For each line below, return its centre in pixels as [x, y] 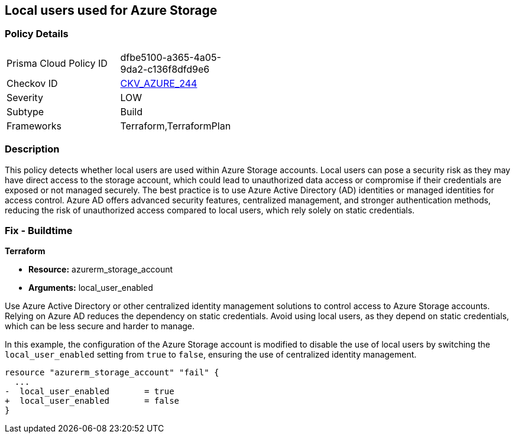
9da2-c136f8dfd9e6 [165, 69]
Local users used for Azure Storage [111, 10]
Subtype [25, 111]
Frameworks [34, 126]
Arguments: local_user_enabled [91, 288]
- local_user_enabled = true [90, 392]
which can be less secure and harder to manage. [100, 326]
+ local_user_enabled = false [92, 401]
